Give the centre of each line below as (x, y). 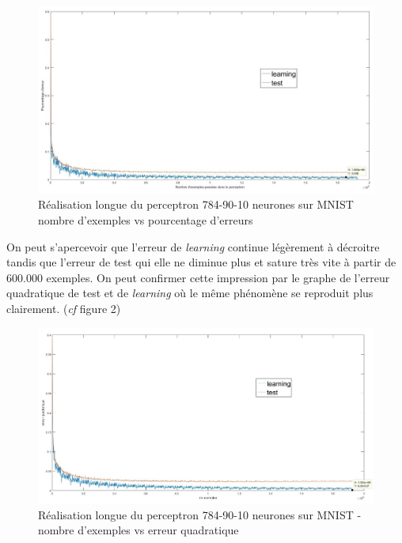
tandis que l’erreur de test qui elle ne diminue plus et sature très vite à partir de (201, 262)
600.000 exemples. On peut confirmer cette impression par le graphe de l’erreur (198, 277)
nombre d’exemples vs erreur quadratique (138, 530)
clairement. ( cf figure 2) (64, 308)
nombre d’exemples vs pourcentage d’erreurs (146, 220)
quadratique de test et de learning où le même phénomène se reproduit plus (190, 293)
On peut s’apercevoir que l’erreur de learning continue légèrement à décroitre (193, 246)
